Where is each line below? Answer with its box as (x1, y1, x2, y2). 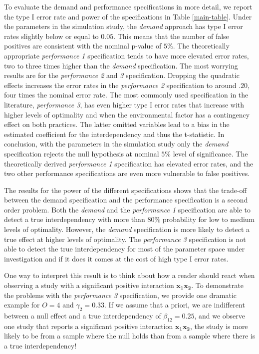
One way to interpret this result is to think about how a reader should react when (4, 270, 255, 280)
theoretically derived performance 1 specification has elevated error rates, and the (4, 158, 254, 168)
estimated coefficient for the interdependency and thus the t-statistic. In (4, 128, 225, 139)
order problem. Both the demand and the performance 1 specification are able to (4, 204, 251, 214)
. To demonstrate (191, 280, 244, 290)
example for (4, 299, 40, 310)
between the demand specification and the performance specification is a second (4, 194, 248, 205)
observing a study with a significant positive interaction (4, 280, 174, 290)
